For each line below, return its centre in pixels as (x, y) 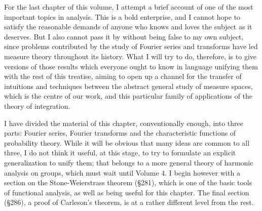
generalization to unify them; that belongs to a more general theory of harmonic (129, 162)
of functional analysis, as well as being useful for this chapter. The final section (127, 192)
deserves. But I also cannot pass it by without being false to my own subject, (124, 36)
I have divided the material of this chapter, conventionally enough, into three (124, 123)
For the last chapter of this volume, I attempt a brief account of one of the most (129, 7)
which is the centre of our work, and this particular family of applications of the (128, 96)
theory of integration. (37, 105)
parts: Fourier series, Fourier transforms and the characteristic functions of (120, 133)
